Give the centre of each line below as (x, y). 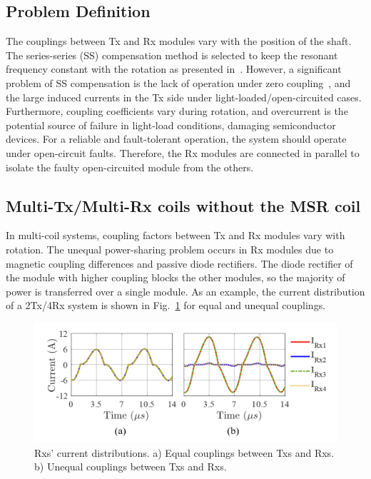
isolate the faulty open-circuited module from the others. (130, 167)
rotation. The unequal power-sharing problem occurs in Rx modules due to (170, 249)
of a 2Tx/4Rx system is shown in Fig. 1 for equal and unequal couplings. (166, 305)
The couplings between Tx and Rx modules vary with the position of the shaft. (179, 41)
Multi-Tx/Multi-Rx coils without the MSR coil (183, 205)
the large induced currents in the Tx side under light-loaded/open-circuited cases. (184, 97)
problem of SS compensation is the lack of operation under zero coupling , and (178, 82)
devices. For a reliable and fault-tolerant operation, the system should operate (176, 139)
